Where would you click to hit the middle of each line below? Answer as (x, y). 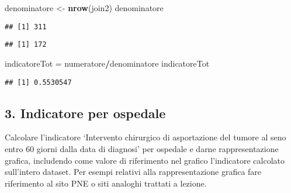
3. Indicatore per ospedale (85, 113)
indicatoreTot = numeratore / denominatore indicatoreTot (107, 63)
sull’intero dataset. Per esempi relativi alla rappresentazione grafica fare (133, 172)
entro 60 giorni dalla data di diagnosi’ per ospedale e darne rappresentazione (142, 148)
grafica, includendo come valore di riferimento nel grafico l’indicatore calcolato (145, 160)
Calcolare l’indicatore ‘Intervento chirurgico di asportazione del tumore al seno (145, 137)
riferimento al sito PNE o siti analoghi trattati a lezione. (106, 183)
